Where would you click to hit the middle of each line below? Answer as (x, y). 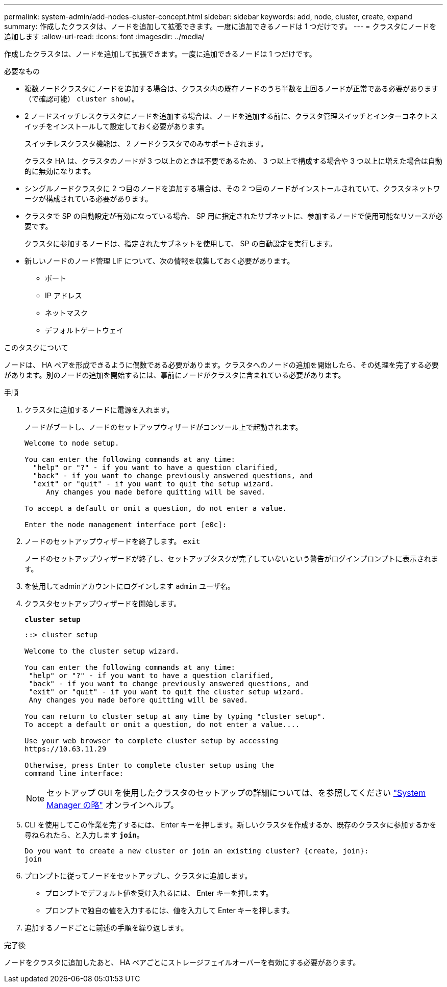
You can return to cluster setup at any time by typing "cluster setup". (175, 716)
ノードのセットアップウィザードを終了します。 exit (113, 541)
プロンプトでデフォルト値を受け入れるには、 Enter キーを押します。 (159, 893)
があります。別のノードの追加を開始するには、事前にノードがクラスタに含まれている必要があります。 (175, 375)
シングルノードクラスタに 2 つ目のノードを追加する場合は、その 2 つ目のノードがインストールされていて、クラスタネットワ (232, 188)
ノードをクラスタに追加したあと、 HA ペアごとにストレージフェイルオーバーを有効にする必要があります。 (182, 962)
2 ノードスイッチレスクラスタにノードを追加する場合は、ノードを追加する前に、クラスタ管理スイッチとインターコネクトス (231, 116)
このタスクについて (36, 347)
